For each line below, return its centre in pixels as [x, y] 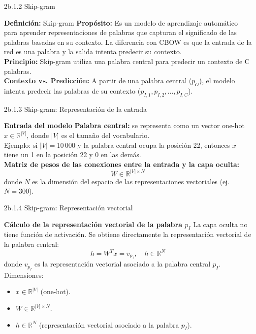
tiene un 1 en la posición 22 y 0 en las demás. [73, 154]
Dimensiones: [24, 275]
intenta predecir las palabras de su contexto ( [72, 90]
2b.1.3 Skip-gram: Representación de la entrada [76, 109]
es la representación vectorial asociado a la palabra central [123, 264]
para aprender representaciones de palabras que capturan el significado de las [120, 32]
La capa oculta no [220, 224]
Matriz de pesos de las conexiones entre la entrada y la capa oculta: [122, 164]
